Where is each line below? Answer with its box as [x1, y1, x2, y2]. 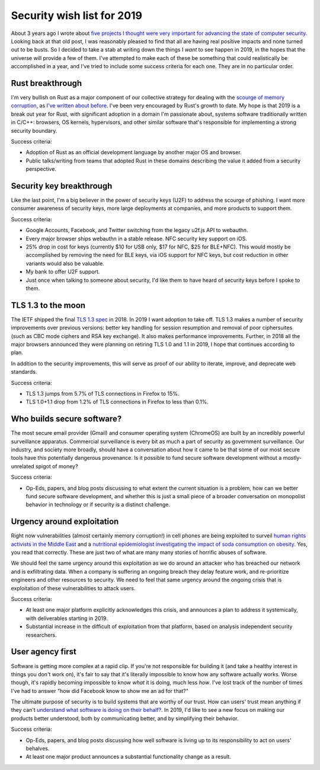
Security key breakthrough [11, 181, 113, 191]
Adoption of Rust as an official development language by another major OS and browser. [25, 149, 242, 156]
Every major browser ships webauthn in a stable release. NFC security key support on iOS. [25, 235, 247, 242]
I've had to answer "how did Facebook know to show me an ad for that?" [11, 687, 189, 694]
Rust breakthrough [11, 78, 82, 88]
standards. [11, 368, 37, 376]
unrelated [11, 463, 35, 470]
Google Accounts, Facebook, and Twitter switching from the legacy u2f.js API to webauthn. [25, 227, 248, 234]
